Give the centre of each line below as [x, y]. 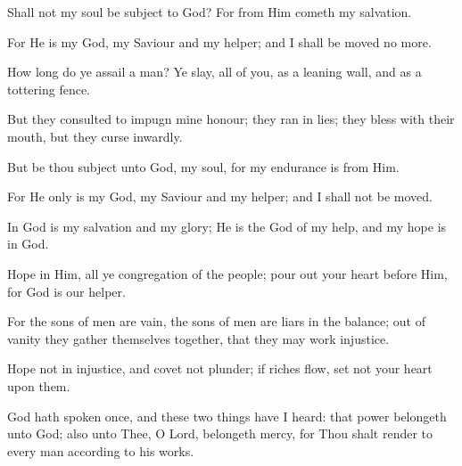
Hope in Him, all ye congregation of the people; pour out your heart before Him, [227, 273]
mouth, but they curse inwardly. [95, 136]
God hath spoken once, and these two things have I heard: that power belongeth [227, 416]
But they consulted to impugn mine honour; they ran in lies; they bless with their [231, 119]
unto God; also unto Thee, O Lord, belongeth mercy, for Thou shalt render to [220, 433]
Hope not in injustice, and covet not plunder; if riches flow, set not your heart [220, 368]
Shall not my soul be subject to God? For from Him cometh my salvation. [210, 12]
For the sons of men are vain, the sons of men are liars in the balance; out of [216, 321]
